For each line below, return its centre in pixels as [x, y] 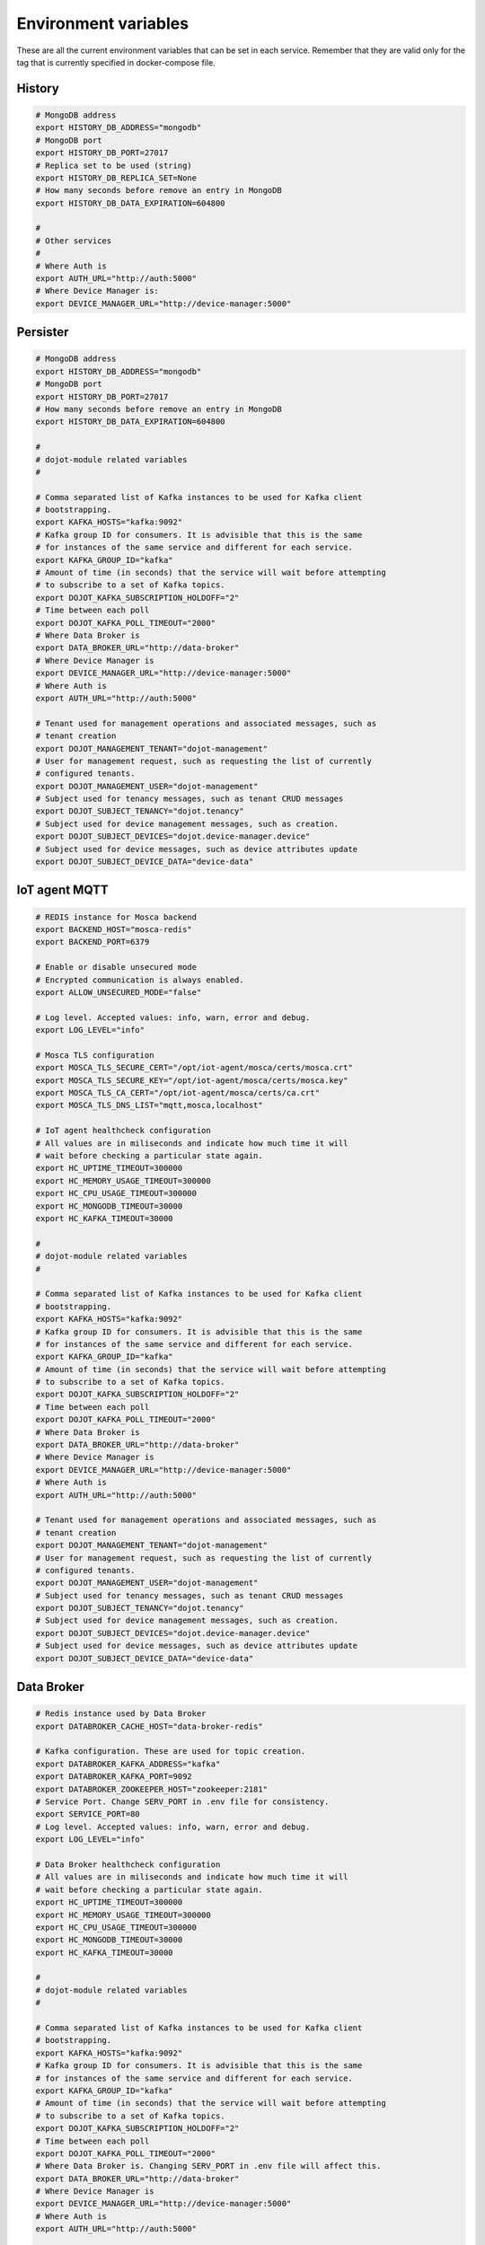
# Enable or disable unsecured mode [116, 967]
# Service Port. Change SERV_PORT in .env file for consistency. [182, 1801]
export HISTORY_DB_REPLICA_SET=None [116, 178]
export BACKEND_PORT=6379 [93, 942]
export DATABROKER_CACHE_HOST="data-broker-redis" [150, 1726]
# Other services [74, 241]
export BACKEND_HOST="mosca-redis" [114, 929]
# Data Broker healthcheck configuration [128, 1864]
